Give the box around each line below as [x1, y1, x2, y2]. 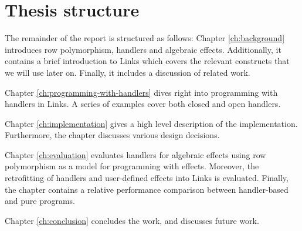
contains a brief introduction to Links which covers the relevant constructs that [5, 55, 290, 67]
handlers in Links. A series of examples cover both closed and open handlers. [5, 98, 281, 110]
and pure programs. [5, 195, 75, 207]
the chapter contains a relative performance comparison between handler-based [5, 183, 289, 195]
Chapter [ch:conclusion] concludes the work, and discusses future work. [5, 214, 259, 226]
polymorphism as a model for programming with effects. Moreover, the [5, 160, 259, 172]
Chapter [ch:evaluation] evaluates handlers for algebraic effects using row [5, 148, 266, 160]
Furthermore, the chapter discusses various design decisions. [5, 129, 220, 141]
